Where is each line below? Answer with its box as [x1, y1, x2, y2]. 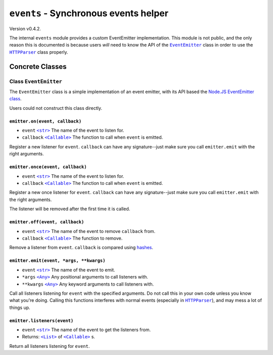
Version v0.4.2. [9, 25, 41, 31]
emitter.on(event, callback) [9, 118, 82, 124]
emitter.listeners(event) [9, 318, 74, 324]
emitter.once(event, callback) [9, 164, 87, 170]
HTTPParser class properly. [9, 49, 68, 55]
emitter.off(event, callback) [9, 219, 84, 225]
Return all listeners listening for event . [9, 343, 90, 349]
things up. [9, 304, 30, 310]
